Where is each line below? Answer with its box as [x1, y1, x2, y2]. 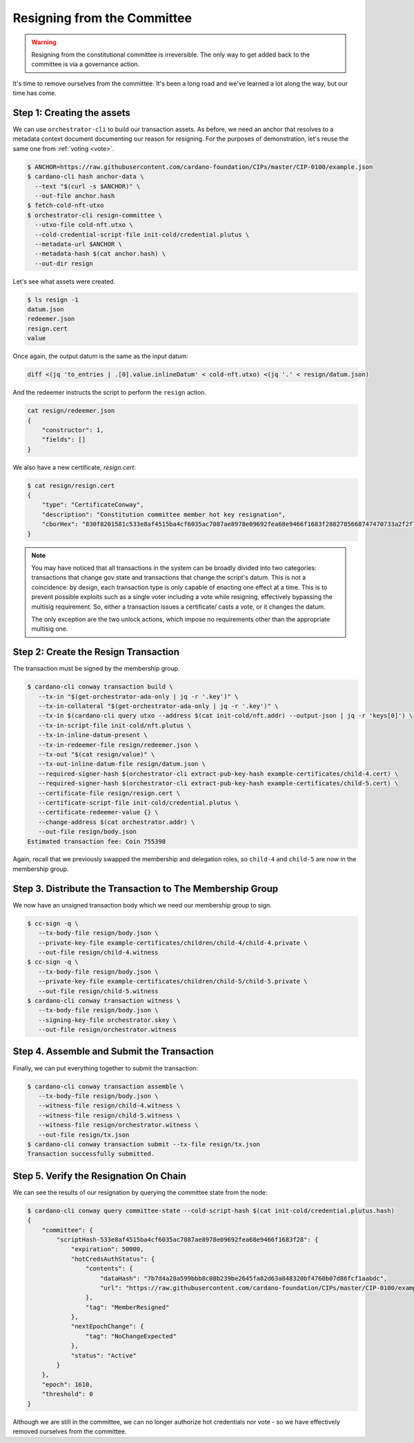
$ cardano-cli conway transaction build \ [27, 683, 173, 691]
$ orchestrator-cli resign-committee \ [27, 211, 162, 219]
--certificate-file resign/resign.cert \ [38, 789, 181, 797]
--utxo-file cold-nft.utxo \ [34, 221, 134, 229]
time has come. [12, 89, 57, 97]
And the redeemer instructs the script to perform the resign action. [12, 389, 207, 397]
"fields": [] [41, 435, 86, 444]
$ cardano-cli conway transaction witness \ [27, 997, 181, 1004]
